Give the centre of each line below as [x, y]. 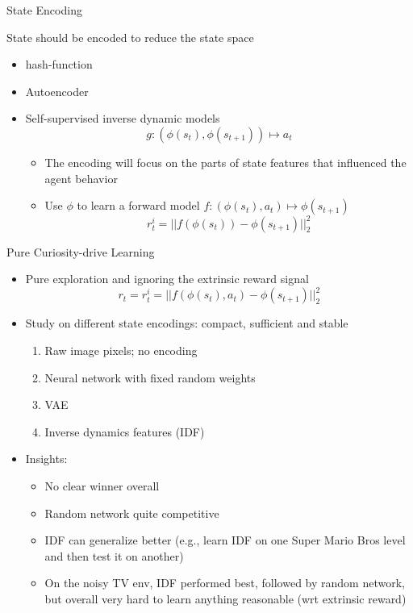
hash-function [59, 64]
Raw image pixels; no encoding [121, 350]
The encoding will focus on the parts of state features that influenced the [225, 162]
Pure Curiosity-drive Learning [81, 251]
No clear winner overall [102, 485]
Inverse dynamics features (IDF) [125, 431]
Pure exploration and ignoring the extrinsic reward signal [167, 279]
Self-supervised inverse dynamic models [123, 118]
